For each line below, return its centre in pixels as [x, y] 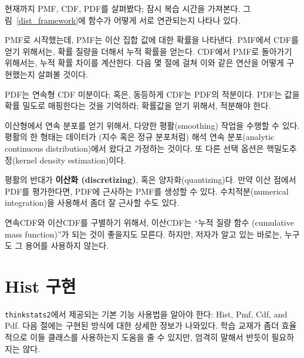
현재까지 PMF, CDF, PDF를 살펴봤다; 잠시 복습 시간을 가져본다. [123, 8]
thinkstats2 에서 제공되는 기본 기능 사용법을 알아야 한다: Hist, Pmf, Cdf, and [146, 314]
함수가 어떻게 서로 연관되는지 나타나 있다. [164, 20]
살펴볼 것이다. [63, 74]
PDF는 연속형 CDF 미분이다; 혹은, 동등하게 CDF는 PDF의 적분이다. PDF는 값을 [152, 94]
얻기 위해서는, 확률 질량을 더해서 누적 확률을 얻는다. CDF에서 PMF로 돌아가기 [148, 51]
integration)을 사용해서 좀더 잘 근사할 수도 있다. [92, 203]
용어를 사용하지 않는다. [67, 245]
